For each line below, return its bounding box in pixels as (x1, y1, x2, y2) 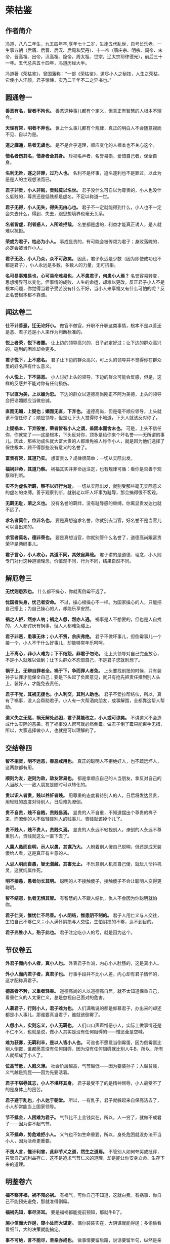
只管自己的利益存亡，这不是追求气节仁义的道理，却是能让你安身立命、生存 (5, 1155, 160, 1161)
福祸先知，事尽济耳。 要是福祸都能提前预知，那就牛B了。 (5, 1209, 125, 1215)
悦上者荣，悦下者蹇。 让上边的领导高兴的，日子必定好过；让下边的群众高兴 (5, 340, 162, 346)
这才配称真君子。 (5, 978, 41, 984)
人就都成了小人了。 (5, 1052, 46, 1058)
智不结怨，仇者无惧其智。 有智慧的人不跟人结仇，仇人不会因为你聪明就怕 (5, 895, 157, 901)
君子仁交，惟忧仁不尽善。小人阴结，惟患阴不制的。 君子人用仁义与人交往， (5, 912, 162, 919)
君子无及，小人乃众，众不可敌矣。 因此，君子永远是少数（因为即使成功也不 (5, 255, 162, 261)
